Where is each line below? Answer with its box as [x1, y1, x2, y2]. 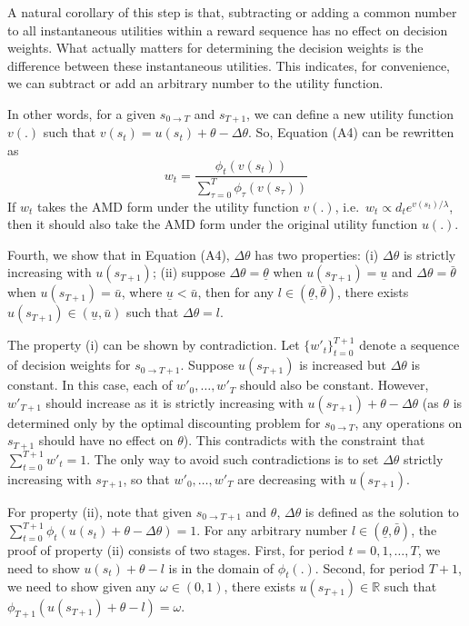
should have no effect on [38, 431, 174, 450]
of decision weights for [7, 355, 131, 374]
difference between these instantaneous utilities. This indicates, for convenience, [7, 55, 451, 75]
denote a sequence [359, 335, 460, 354]
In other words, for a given [7, 104, 156, 123]
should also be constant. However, [239, 375, 429, 394]
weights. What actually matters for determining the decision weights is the [7, 38, 424, 57]
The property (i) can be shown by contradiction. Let [7, 335, 300, 354]
